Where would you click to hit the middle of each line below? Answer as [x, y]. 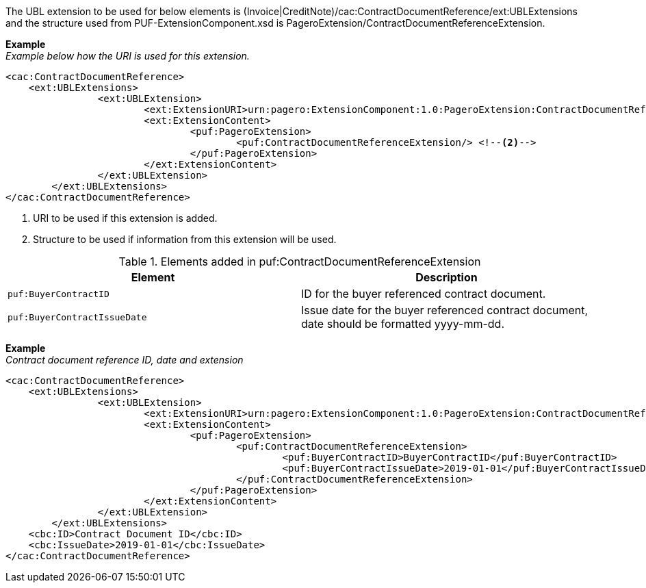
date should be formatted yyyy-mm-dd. [403, 324]
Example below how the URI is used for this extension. [128, 56]
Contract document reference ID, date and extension [125, 360]
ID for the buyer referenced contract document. [424, 294]
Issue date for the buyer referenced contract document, [445, 310]
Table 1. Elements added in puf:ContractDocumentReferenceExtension [300, 261]
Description [447, 277]
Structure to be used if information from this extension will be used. [185, 239]
